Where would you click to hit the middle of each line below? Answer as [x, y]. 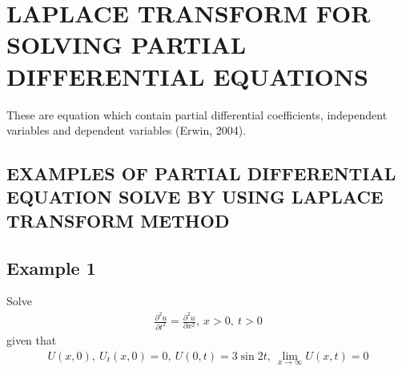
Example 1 [51, 267]
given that [32, 340]
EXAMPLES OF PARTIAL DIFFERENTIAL [201, 173]
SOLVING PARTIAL [127, 44]
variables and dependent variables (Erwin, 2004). [127, 130]
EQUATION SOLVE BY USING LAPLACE [195, 197]
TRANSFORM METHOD [118, 220]
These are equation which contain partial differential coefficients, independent [197, 114]
